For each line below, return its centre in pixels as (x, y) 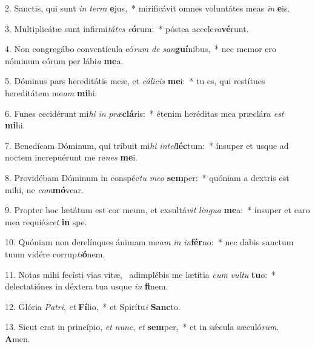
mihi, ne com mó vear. (44, 189)
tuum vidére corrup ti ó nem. (55, 253)
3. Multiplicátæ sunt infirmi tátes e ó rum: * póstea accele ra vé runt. (127, 28)
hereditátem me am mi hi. (51, 92)
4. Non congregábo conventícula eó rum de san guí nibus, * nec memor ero (141, 49)
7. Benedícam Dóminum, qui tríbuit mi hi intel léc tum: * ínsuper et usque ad (147, 145)
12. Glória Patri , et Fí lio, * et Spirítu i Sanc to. (93, 306)
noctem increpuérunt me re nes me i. (71, 157)
